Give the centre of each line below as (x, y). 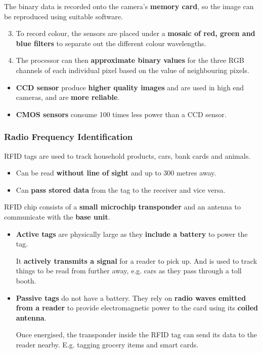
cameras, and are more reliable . (68, 97)
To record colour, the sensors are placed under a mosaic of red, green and (136, 33)
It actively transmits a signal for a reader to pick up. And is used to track (137, 260)
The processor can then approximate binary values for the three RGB (130, 60)
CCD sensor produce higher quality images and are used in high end (130, 87)
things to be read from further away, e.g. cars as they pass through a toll (129, 271)
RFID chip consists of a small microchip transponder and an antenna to (122, 207)
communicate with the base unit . (57, 216)
